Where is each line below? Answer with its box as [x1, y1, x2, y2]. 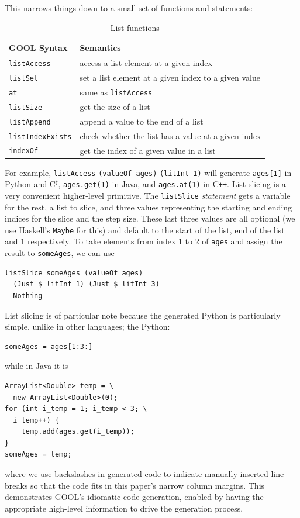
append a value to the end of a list [80, 115, 204, 127]
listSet [9, 74, 39, 82]
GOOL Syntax [9, 42, 68, 54]
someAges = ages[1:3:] [5, 342, 93, 351]
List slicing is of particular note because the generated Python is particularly [5, 309, 281, 321]
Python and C [5, 178, 56, 190]
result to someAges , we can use [5, 247, 115, 259]
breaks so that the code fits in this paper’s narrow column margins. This [5, 479, 265, 491]
